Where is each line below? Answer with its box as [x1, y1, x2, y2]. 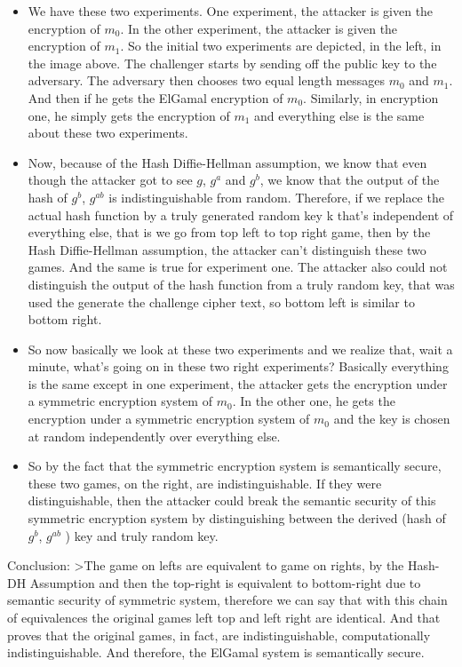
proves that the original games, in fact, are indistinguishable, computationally [7, 625, 431, 644]
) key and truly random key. [65, 526, 219, 544]
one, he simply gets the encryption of [28, 106, 230, 124]
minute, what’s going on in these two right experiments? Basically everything [28, 357, 449, 376]
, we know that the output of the [259, 171, 440, 189]
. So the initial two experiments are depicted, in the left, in [120, 36, 442, 55]
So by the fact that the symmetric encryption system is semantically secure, [28, 457, 442, 475]
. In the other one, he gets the [232, 392, 395, 410]
